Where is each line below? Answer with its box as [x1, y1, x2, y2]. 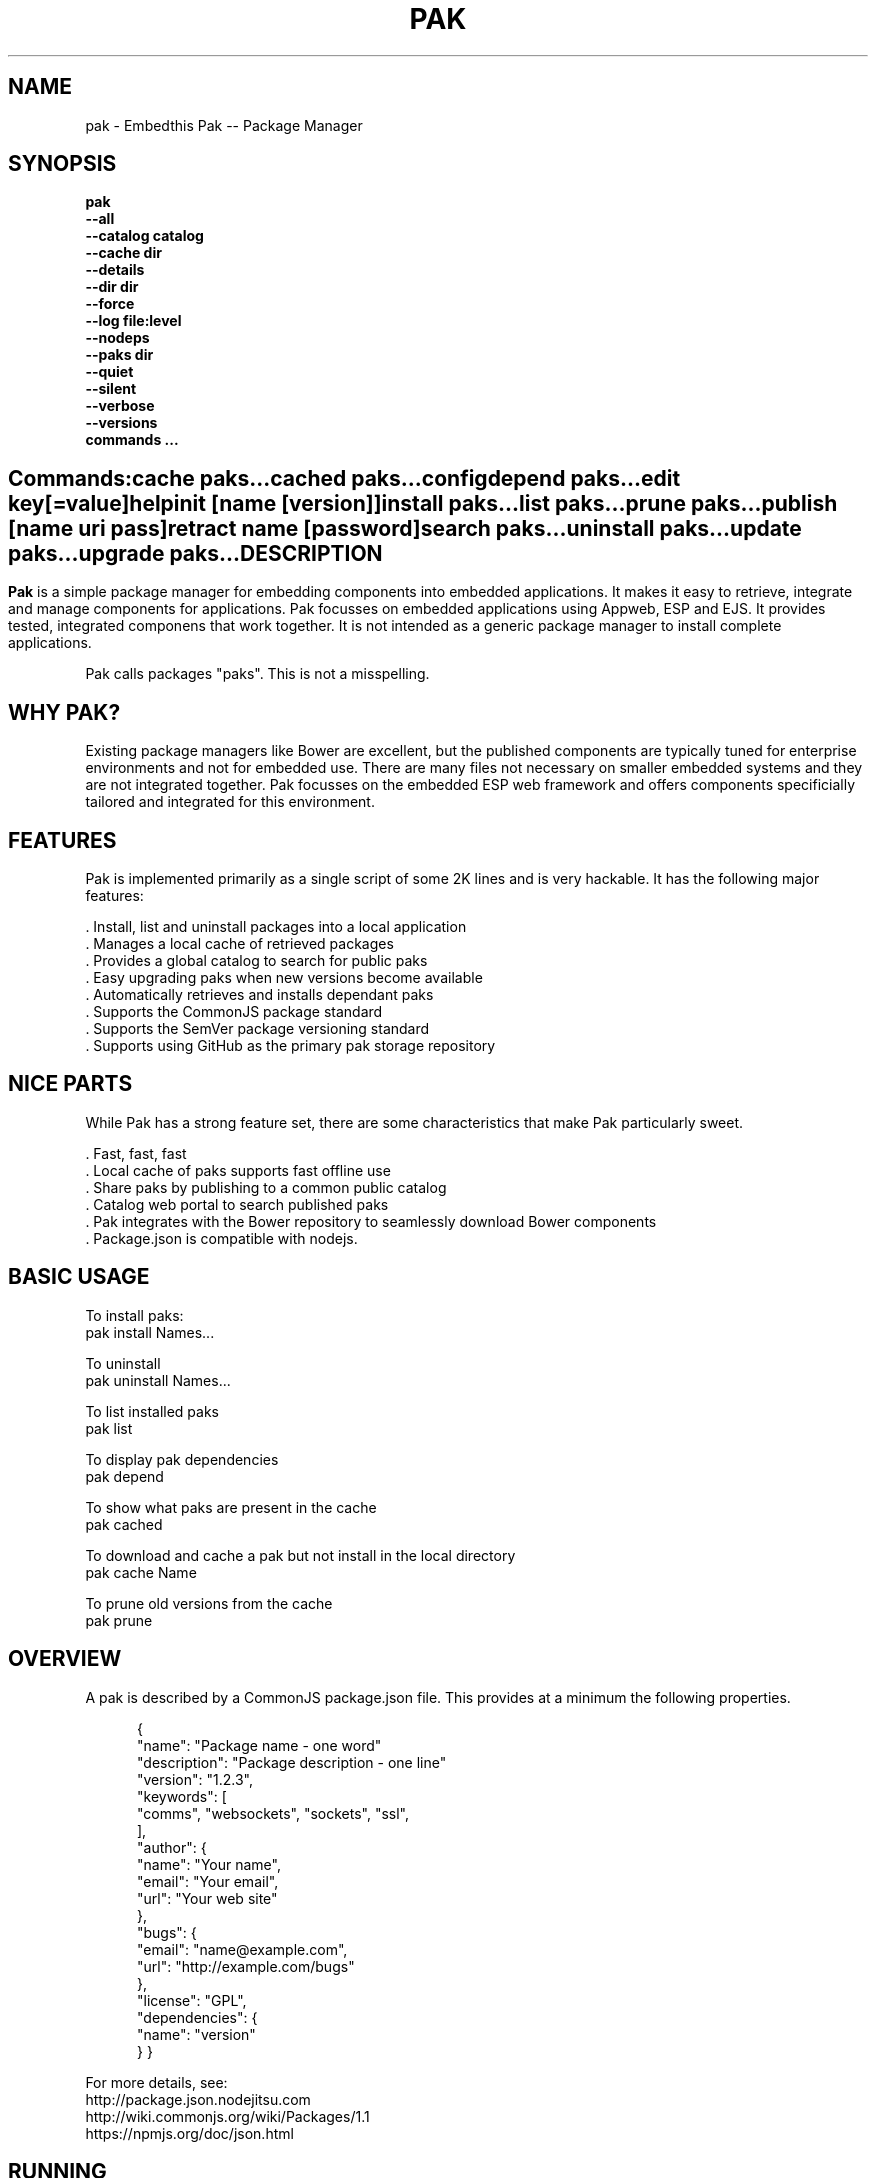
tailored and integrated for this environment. [85, 793, 375, 811]
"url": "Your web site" [137, 1889, 278, 1907]
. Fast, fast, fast [85, 1144, 187, 1162]
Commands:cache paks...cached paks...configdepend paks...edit [8, 465, 681, 491]
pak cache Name [85, 1563, 197, 1581]
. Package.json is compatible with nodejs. [85, 1229, 358, 1247]
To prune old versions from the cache [85, 1594, 333, 1612]
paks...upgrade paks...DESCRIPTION [8, 540, 383, 566]
